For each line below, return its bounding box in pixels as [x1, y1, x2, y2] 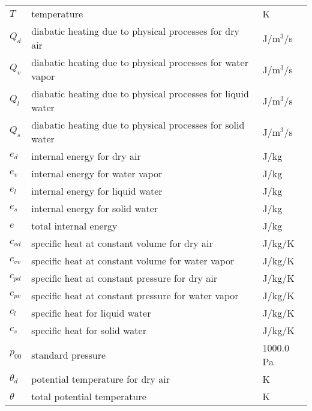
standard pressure [31, 347, 106, 362]
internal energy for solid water [31, 201, 158, 215]
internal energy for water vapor [31, 166, 163, 180]
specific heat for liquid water [31, 306, 151, 320]
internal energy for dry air [31, 149, 141, 163]
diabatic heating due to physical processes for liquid [31, 87, 249, 100]
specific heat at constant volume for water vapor [31, 254, 235, 267]
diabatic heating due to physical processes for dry [31, 24, 239, 38]
